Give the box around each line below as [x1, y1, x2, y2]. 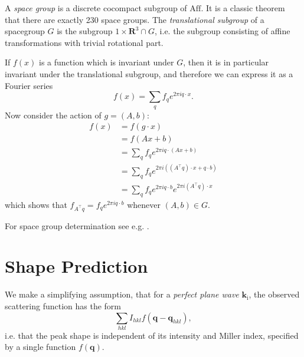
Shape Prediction [5, 254, 148, 278]
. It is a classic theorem [201, 2, 285, 14]
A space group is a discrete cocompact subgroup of [5, 2, 187, 14]
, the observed [249, 288, 300, 300]
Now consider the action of [5, 108, 102, 121]
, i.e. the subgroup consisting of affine [155, 25, 290, 37]
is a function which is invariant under [39, 56, 174, 68]
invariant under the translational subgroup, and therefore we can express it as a [5, 67, 293, 80]
